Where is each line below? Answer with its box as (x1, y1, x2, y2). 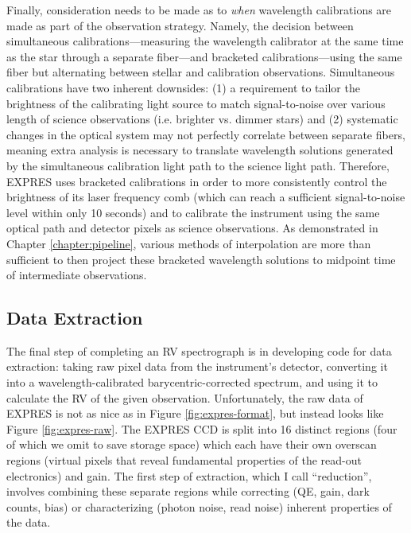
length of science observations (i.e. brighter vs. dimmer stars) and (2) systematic (6, 111, 398, 127)
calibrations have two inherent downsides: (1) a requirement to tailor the (6, 79, 360, 95)
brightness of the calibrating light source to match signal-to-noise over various (6, 95, 386, 111)
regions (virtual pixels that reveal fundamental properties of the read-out (6, 452, 362, 469)
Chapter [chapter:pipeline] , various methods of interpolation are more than (6, 235, 371, 251)
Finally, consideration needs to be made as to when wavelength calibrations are (6, 2, 392, 18)
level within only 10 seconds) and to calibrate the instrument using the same (6, 204, 380, 220)
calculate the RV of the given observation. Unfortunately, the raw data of (6, 389, 363, 406)
